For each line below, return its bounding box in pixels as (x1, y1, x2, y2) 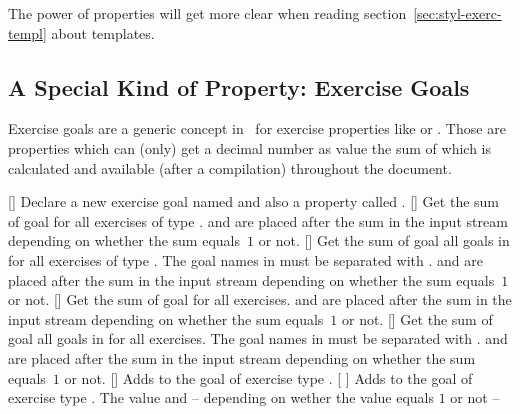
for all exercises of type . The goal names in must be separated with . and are (8, 249, 483, 270)
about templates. (51, 22, 155, 43)
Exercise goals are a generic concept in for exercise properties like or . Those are (8, 118, 506, 139)
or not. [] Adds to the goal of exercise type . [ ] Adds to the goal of (64, 367, 473, 388)
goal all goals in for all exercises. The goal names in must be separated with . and (8, 328, 508, 349)
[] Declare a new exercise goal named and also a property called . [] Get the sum (8, 191, 500, 212)
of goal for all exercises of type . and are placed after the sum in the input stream (8, 210, 508, 231)
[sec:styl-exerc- (413, 3, 502, 23)
